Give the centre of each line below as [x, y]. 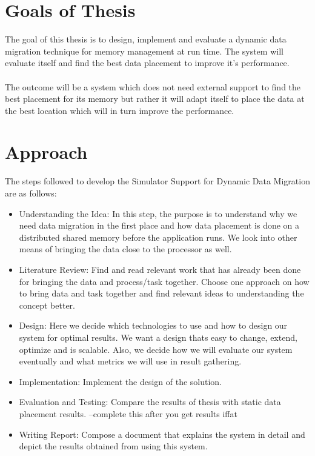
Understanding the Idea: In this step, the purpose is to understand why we [158, 213]
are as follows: [31, 193]
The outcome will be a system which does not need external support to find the [153, 86]
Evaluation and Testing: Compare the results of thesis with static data [150, 402]
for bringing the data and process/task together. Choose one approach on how [164, 281]
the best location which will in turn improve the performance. [120, 110]
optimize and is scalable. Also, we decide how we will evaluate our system [156, 349]
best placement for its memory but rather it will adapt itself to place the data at [155, 99]
